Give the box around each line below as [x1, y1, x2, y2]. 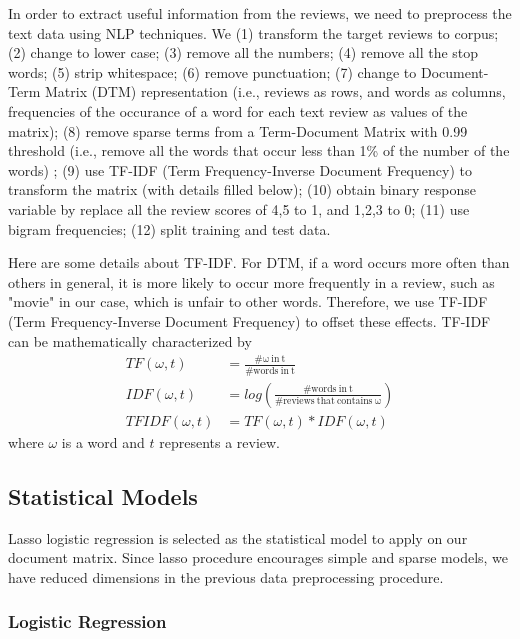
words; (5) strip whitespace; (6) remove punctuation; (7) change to [8, 61, 417, 82]
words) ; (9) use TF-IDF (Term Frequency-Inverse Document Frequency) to [8, 159, 472, 180]
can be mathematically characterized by [8, 330, 252, 351]
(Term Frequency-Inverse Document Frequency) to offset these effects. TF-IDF [8, 310, 491, 331]
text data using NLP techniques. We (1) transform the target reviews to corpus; [8, 22, 499, 43]
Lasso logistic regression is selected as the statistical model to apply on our [8, 527, 468, 548]
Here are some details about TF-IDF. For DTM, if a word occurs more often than [8, 252, 510, 273]
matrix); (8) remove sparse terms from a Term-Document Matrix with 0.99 [8, 120, 468, 141]
